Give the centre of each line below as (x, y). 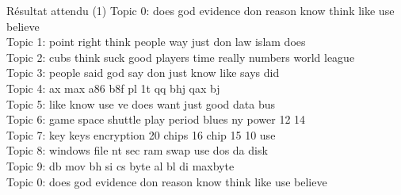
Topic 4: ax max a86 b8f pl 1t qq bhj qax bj (113, 88)
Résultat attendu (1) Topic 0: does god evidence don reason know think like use (200, 10)
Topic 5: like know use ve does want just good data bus (141, 103)
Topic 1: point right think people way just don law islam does (156, 42)
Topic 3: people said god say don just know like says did (143, 73)
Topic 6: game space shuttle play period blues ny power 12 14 (156, 119)
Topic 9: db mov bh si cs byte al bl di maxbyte (120, 165)
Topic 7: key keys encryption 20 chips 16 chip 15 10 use (141, 134)
